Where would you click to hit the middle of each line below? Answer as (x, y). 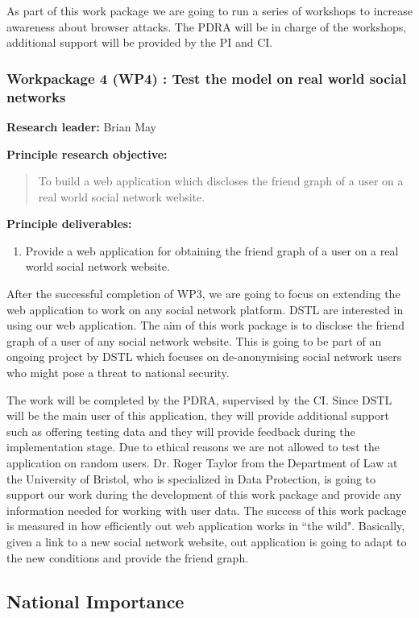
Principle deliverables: (69, 224)
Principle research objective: (87, 153)
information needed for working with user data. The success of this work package (207, 510)
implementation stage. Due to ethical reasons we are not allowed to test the (193, 447)
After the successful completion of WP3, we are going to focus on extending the (203, 294)
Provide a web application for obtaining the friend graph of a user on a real (212, 250)
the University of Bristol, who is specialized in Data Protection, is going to (191, 478)
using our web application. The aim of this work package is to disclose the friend (205, 325)
